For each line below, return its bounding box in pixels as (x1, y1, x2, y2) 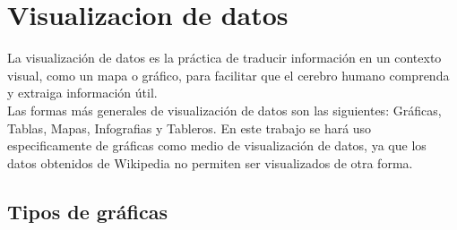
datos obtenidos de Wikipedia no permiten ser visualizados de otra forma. (7, 153, 413, 172)
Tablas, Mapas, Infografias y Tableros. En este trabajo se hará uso (7, 118, 372, 137)
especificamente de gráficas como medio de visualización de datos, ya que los (7, 136, 427, 155)
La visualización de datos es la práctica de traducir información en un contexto (7, 48, 442, 67)
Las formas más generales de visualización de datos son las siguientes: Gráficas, (7, 100, 442, 119)
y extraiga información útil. (7, 83, 158, 102)
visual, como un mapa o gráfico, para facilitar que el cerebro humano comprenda (7, 65, 450, 84)
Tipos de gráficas (7, 197, 168, 225)
